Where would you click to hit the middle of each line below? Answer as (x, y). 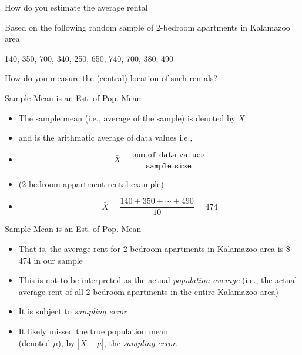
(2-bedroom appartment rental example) (91, 183)
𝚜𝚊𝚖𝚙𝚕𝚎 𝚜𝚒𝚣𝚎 (169, 166)
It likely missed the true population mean (93, 331)
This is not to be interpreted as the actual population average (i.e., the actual (158, 280)
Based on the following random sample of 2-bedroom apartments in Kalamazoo (147, 27)
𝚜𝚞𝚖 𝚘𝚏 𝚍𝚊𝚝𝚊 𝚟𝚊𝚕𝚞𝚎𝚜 (169, 155)
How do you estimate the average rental (76, 7)
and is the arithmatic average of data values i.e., (105, 137)
